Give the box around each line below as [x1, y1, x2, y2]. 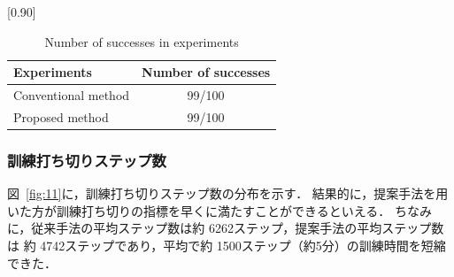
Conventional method [13, 86, 130, 104]
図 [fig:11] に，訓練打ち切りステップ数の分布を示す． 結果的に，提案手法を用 [7, 184, 449, 203]
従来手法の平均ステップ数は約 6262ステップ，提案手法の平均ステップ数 [31, 219, 444, 237]
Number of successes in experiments [44, 32, 239, 50]
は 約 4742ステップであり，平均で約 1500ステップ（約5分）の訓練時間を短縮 [7, 235, 446, 254]
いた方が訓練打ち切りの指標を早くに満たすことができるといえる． [7, 201, 391, 219]
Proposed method [13, 107, 109, 126]
